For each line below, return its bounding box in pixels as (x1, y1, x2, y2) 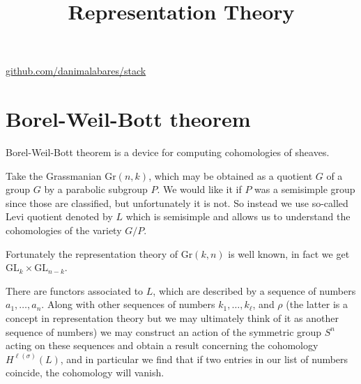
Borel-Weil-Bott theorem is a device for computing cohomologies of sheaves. (6, 145, 330, 160)
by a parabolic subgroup (44, 182, 148, 197)
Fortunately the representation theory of (6, 246, 178, 261)
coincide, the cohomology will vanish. (6, 365, 164, 380)
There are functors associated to (6, 283, 144, 298)
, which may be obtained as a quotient (148, 168, 313, 183)
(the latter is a (286, 297, 348, 312)
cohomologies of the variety (6, 223, 122, 238)
